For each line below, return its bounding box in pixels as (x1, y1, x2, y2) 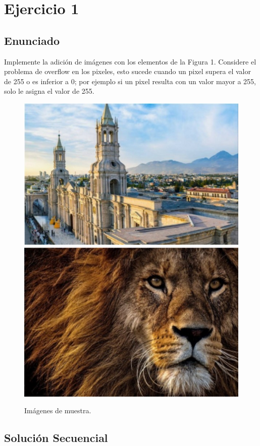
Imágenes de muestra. (24, 405, 91, 416)
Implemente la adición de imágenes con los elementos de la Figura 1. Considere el (4, 56, 256, 67)
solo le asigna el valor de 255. (4, 86, 94, 96)
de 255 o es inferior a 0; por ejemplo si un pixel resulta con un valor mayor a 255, (4, 76, 256, 86)
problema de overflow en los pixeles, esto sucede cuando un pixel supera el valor (4, 66, 251, 77)
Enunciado (4, 32, 60, 48)
